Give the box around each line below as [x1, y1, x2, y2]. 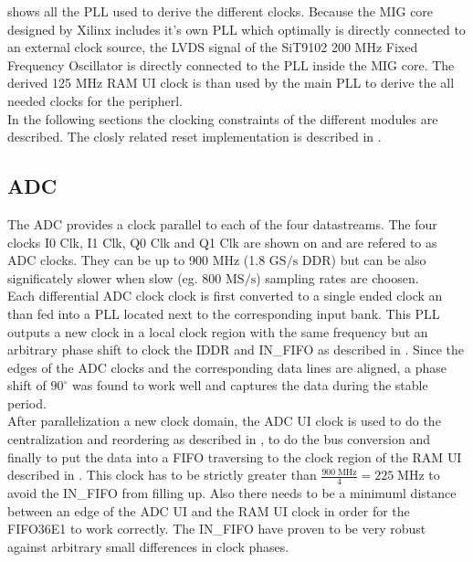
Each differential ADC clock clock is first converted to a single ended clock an [7, 286, 443, 305]
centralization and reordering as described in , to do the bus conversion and [7, 429, 430, 449]
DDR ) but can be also [301, 250, 426, 270]
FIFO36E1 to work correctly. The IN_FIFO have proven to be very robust [7, 519, 426, 538]
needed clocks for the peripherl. [7, 90, 183, 110]
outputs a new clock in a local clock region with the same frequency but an [7, 322, 428, 341]
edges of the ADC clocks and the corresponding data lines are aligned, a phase [7, 357, 447, 376]
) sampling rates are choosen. [256, 268, 419, 287]
